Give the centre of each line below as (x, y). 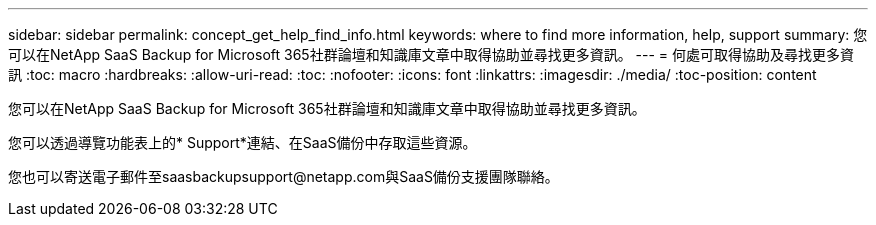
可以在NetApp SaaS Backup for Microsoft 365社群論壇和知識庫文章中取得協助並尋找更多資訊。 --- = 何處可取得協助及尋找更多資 (431, 54)
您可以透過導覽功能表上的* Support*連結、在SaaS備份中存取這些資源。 (242, 142)
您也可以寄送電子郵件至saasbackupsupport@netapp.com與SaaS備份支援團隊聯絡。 (283, 176)
